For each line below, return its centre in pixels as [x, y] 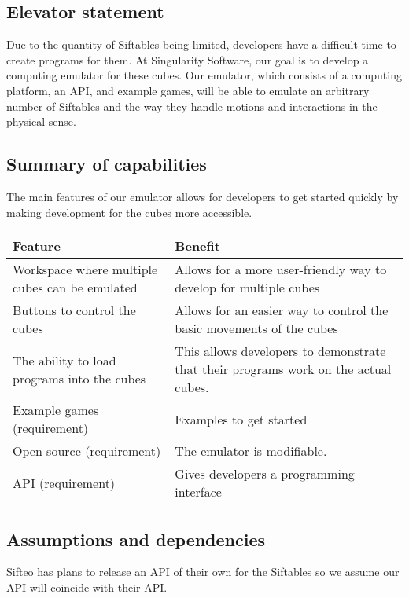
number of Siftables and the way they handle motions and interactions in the [192, 106]
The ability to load [64, 360]
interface [198, 492]
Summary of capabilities [107, 164]
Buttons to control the [74, 310]
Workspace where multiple [85, 270]
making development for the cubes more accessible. [129, 212]
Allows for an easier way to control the [282, 310]
